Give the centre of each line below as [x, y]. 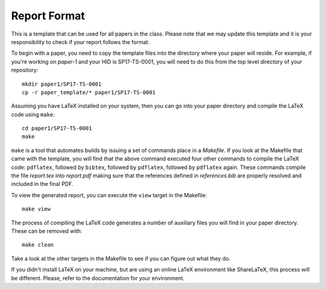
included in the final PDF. [42, 184]
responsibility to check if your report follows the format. [81, 42]
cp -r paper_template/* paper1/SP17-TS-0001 [89, 92]
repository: [25, 70]
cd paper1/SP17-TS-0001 [57, 129]
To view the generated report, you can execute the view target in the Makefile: [109, 195]
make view [36, 209]
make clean [38, 245]
